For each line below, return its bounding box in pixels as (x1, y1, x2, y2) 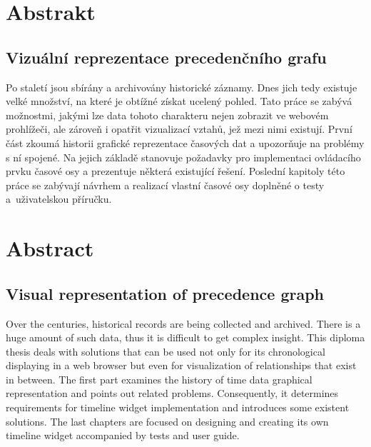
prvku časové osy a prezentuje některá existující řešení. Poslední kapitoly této (6, 164, 345, 179)
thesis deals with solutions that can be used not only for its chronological (6, 343, 325, 358)
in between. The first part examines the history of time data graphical (6, 371, 312, 386)
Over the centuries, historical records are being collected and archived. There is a (6, 316, 361, 331)
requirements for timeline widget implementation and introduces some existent (6, 400, 350, 415)
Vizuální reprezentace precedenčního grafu (6, 46, 327, 68)
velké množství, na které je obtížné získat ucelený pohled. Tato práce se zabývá (6, 94, 352, 109)
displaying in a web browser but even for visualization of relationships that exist (6, 358, 357, 373)
